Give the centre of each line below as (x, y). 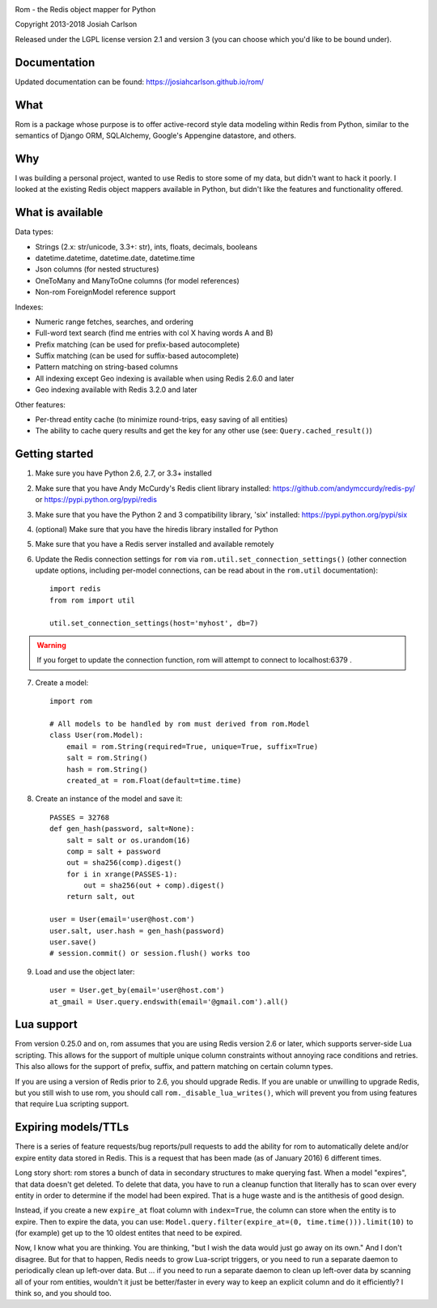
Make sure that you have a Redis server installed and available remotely (155, 544)
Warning (51, 645)
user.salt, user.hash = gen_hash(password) (137, 931)
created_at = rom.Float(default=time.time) (154, 780)
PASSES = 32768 (80, 817)
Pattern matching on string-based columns (107, 367)
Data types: (34, 232)
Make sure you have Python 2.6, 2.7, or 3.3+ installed (123, 473)
